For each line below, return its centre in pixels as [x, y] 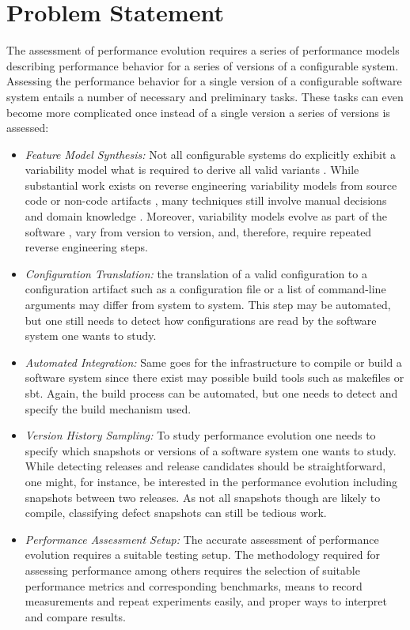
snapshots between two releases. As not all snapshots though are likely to [203, 497]
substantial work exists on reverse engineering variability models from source [211, 185]
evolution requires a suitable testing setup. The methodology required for [202, 555]
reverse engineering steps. [86, 247]
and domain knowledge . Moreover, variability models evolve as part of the [206, 216]
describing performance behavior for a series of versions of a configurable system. [203, 65]
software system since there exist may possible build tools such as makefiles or [214, 377]
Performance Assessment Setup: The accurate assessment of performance [202, 539]
